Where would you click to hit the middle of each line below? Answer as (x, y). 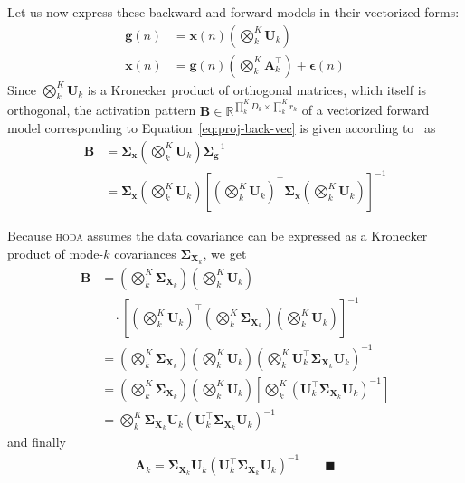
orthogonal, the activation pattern (102, 110)
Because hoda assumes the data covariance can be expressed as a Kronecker (218, 236)
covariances (145, 253)
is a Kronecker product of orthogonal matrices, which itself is (257, 89)
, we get (225, 253)
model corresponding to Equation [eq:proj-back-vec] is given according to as (222, 128)
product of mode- (56, 253)
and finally (37, 442)
